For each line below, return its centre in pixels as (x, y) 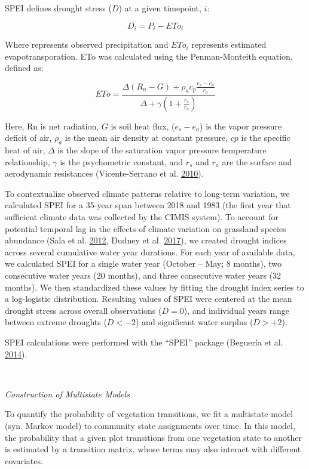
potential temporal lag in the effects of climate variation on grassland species (146, 228)
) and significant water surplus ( (195, 322)
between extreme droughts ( (56, 322)
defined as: (24, 68)
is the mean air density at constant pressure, (146, 138)
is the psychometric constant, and (122, 161)
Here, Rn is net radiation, (52, 126)
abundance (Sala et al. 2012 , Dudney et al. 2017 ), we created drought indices (146, 240)
